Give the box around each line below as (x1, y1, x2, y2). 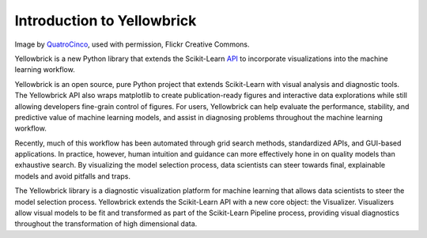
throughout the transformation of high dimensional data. (14, 219, 198, 229)
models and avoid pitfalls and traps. (14, 171, 130, 181)
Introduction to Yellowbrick (14, 12, 197, 29)
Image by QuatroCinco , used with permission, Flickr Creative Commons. (14, 40, 250, 49)
